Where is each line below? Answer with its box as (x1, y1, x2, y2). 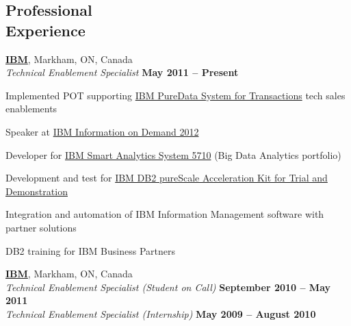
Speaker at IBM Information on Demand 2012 (5, 124, 199, 138)
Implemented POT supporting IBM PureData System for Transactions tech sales (5, 88, 346, 102)
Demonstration (5, 184, 68, 198)
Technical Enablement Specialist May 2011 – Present (5, 65, 239, 79)
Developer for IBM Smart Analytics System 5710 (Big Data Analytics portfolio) (5, 147, 341, 162)
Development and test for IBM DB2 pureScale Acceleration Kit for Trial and (5, 171, 328, 185)
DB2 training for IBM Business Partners (5, 243, 175, 258)
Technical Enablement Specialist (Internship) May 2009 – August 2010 (5, 306, 316, 321)
